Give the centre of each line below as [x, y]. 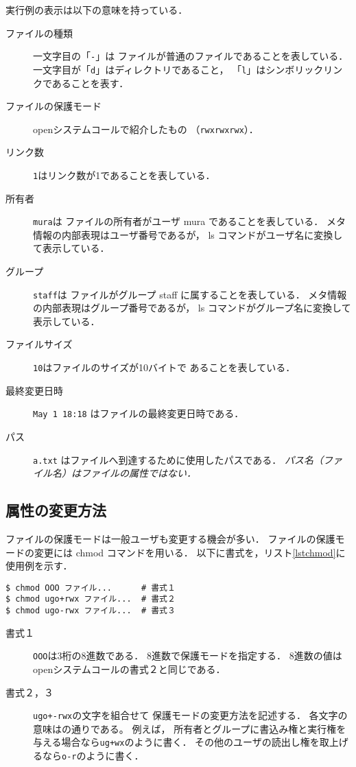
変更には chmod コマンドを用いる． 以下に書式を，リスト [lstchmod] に [190, 552]
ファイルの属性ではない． [138, 473]
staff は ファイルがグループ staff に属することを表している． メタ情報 [190, 294]
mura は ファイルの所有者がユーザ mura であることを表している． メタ [189, 221]
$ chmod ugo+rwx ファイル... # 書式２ [91, 599]
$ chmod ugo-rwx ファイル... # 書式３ [91, 611]
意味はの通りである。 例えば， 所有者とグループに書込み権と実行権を [190, 728]
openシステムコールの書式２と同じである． [129, 669]
